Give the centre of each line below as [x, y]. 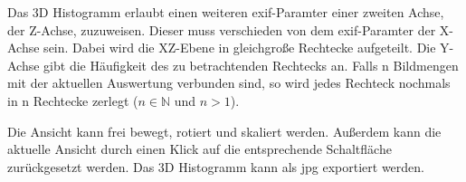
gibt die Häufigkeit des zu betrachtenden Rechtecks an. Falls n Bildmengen [251, 65]
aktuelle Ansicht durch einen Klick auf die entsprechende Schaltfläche [200, 149]
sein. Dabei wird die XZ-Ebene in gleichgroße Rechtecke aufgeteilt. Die [240, 48]
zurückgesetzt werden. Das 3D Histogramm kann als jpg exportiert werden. [216, 166]
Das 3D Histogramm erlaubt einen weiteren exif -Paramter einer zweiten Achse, [226, 12]
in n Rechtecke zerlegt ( [73, 100]
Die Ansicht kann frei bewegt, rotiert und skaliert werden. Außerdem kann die [224, 131]
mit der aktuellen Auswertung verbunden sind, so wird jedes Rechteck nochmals [229, 83]
